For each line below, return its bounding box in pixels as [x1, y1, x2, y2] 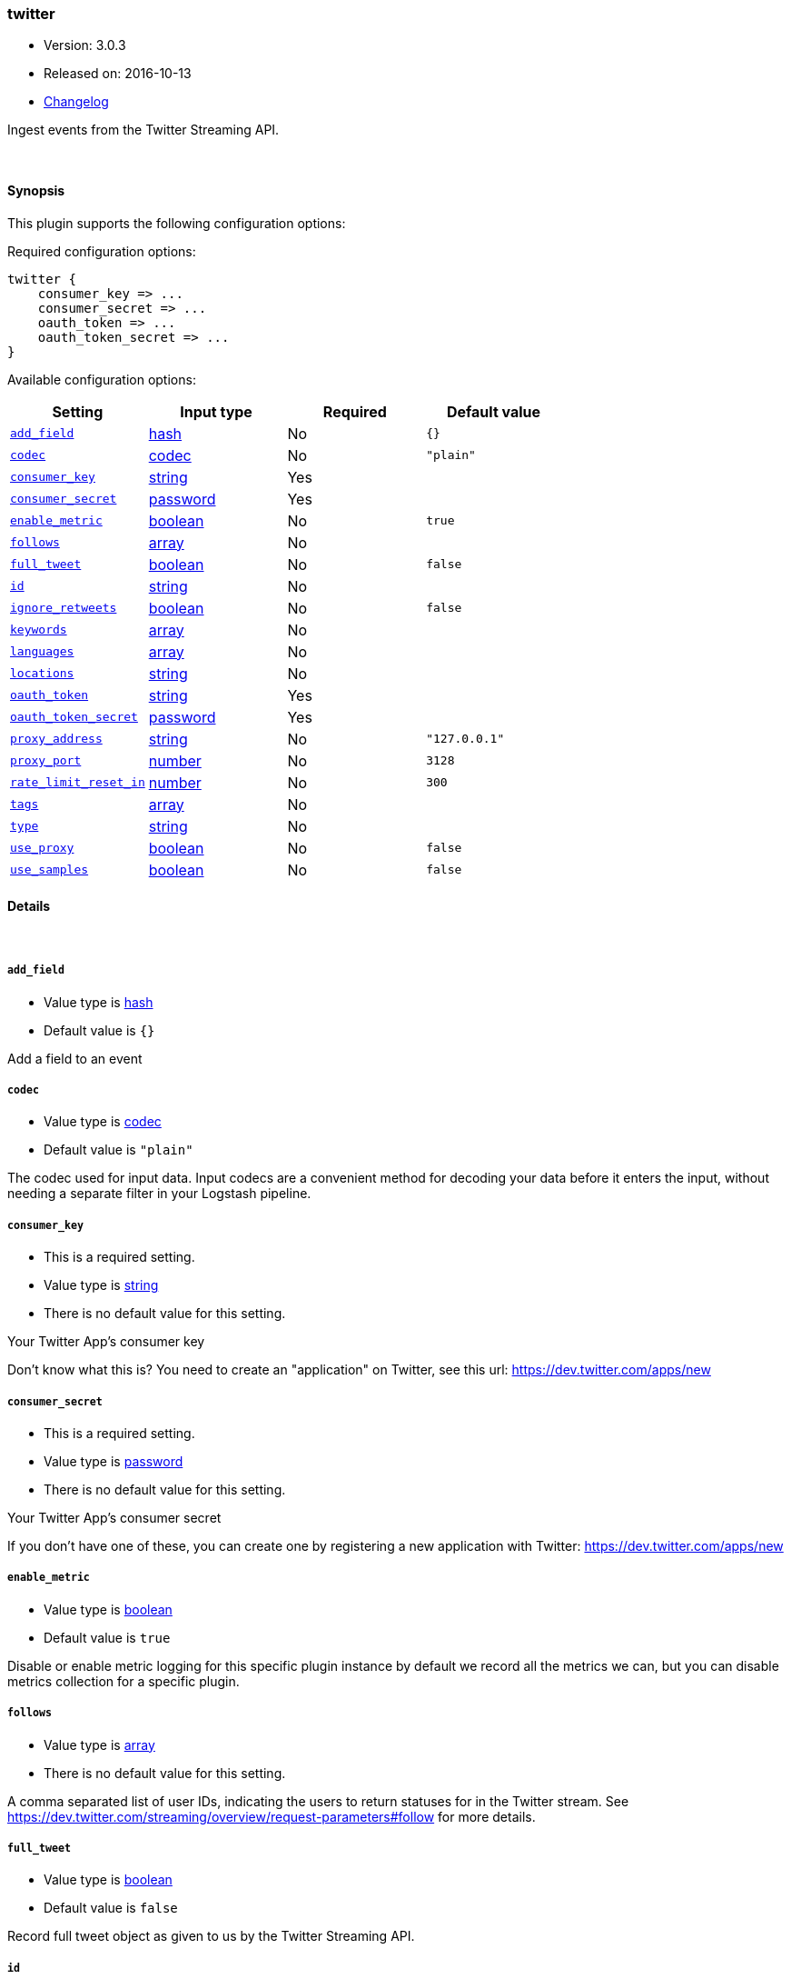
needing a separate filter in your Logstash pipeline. [7, 1185, 311, 1202]
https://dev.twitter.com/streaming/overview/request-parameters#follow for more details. [7, 1808, 536, 1824]
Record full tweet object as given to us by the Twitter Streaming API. [7, 1928, 415, 1944]
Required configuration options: [7, 243, 196, 259]
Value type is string [44, 1277, 159, 1294]
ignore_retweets [10, 601, 117, 615]
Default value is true [44, 1629, 171, 1645]
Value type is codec [44, 1114, 162, 1130]
